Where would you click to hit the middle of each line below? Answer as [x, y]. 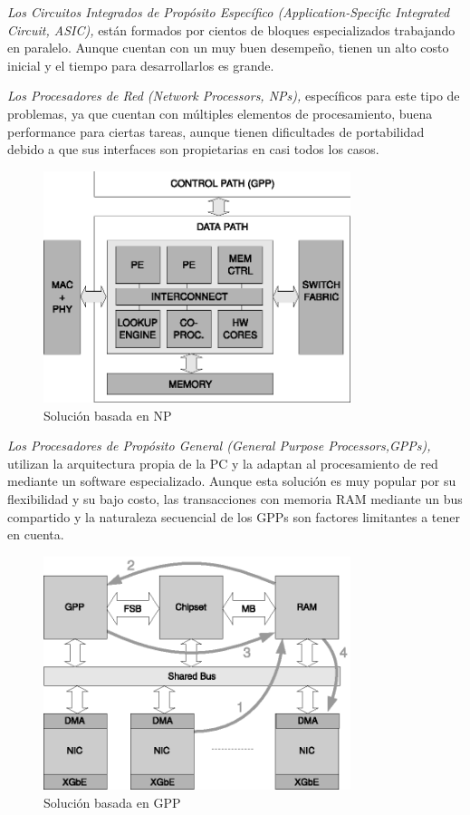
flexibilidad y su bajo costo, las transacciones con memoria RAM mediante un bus [235, 499]
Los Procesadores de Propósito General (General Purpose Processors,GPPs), [219, 446]
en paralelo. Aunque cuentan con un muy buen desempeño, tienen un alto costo [228, 48]
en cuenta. [36, 534]
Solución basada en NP [108, 415]
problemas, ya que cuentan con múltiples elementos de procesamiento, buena [220, 113]
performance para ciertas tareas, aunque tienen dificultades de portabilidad [216, 131]
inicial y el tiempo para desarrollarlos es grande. [141, 65]
